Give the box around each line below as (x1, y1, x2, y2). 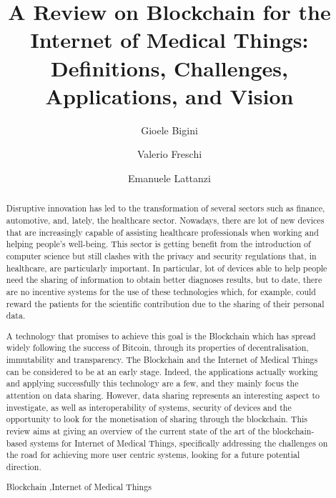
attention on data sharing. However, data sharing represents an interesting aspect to (6, 389, 320, 401)
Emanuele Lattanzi (128, 170, 211, 185)
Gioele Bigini (141, 122, 198, 137)
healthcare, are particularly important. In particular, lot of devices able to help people (6, 262, 327, 274)
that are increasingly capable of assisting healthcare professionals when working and (6, 226, 319, 238)
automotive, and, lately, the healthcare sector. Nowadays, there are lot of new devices (6, 214, 325, 226)
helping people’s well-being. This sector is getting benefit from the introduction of (6, 238, 311, 250)
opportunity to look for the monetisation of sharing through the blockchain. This (6, 413, 307, 425)
